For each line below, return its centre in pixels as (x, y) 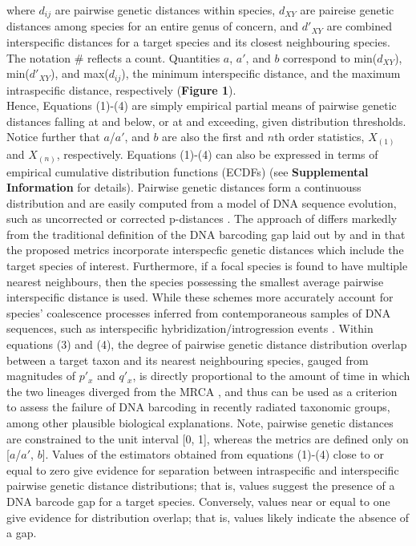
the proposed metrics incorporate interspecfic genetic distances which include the (205, 250)
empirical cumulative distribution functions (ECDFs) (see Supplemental (188, 171)
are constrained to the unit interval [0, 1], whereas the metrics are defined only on (208, 438)
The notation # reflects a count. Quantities (113, 57)
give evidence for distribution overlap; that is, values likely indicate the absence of (208, 517)
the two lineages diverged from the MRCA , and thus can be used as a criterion (202, 391)
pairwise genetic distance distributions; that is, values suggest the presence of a (201, 485)
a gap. (22, 533)
